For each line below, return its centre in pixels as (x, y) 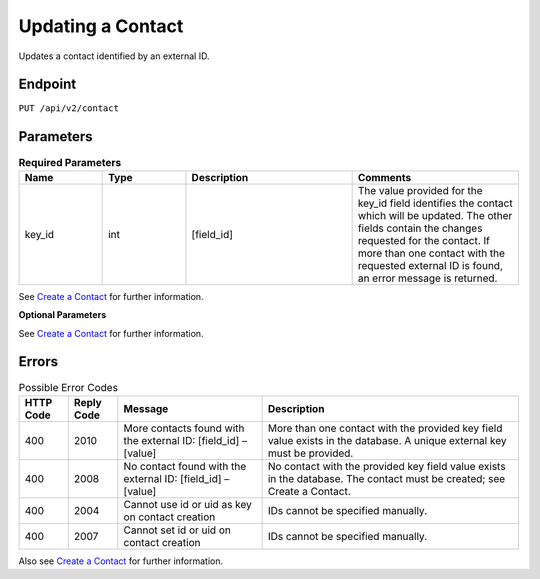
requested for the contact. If (423, 240)
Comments (384, 177)
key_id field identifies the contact (435, 203)
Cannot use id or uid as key (187, 504)
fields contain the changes (420, 228)
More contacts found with (184, 428)
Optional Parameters (62, 315)
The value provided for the (420, 190)
